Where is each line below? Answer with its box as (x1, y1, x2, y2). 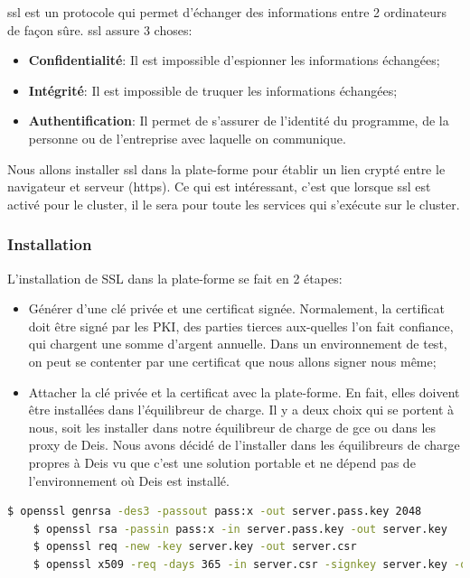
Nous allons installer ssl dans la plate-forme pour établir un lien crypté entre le (7, 159, 446, 178)
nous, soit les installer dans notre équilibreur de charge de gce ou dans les (28, 417, 437, 436)
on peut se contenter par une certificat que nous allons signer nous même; (28, 351, 437, 370)
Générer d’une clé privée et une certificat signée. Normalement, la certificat (28, 299, 445, 318)
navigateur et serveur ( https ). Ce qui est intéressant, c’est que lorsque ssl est (7, 177, 431, 196)
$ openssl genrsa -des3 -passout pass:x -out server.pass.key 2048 (7, 505, 422, 518)
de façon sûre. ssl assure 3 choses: (7, 20, 193, 39)
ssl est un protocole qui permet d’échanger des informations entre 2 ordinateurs (7, 3, 447, 21)
